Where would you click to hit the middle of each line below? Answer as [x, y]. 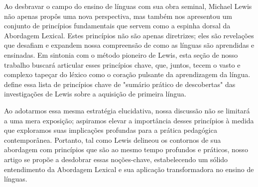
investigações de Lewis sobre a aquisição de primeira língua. [95, 94]
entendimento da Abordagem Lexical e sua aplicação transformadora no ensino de [129, 169]
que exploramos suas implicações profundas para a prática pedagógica [111, 130]
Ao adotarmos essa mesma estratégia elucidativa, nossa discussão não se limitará [127, 110]
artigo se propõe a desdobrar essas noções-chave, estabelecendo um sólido [116, 159]
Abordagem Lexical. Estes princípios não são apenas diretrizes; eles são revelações [129, 35]
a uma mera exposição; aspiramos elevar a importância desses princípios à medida [129, 120]
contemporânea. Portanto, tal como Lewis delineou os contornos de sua [113, 140]
